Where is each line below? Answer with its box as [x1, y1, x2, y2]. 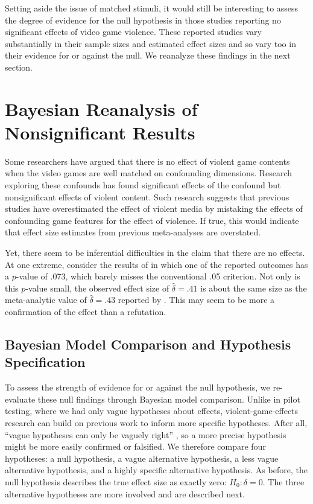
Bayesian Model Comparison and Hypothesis [5, 334, 291, 353]
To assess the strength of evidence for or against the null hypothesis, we [5, 381, 270, 394]
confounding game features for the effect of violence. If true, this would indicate [5, 214, 299, 226]
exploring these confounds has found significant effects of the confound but [5, 179, 281, 191]
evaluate [5, 392, 36, 405]
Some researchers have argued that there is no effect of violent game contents [5, 155, 290, 167]
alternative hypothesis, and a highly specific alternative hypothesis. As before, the [5, 464, 308, 476]
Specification [5, 352, 86, 371]
